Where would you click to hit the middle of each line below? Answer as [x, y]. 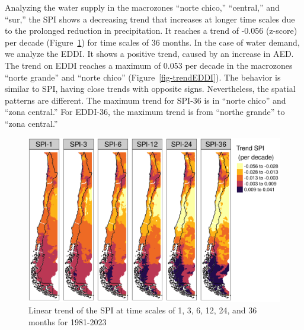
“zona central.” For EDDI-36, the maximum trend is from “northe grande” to [145, 112]
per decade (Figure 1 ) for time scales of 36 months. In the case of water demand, [152, 42]
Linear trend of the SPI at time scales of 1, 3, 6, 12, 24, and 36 [143, 310]
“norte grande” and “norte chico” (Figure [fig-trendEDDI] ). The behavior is [143, 77]
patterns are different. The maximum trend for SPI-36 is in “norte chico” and [145, 100]
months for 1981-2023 [68, 321]
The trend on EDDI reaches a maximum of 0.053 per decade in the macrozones [149, 65]
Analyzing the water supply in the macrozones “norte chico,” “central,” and [142, 7]
